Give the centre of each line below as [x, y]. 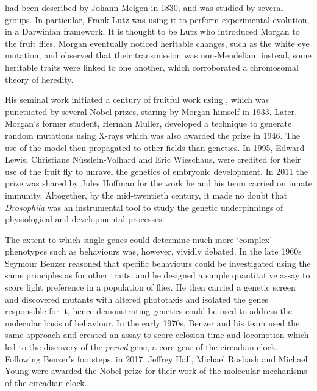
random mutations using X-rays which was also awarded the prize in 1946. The [153, 135]
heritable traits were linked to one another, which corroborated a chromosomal [152, 67]
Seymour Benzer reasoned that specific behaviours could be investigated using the [158, 263]
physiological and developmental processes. [85, 219]
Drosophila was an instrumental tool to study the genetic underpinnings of [144, 207]
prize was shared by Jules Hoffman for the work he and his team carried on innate [158, 183]
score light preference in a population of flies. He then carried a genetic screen [150, 287]
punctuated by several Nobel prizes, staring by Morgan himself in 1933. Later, [151, 111]
